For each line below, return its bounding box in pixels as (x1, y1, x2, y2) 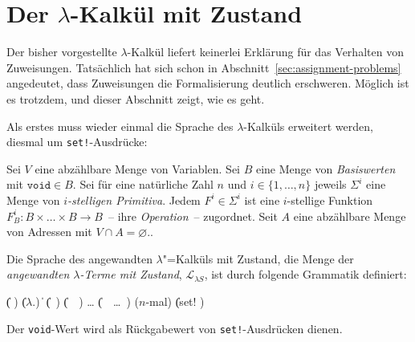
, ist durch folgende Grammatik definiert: (204, 266, 407, 283)
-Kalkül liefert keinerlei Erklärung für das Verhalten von (127, 43, 404, 60)
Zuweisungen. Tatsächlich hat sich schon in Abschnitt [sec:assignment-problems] (6, 59, 401, 75)
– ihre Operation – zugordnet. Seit (108, 207, 278, 224)
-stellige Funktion (287, 191, 373, 208)
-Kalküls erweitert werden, (243, 117, 373, 134)
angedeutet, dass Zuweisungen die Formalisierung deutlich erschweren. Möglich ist (6, 75, 409, 92)
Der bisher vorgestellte (6, 43, 117, 60)
